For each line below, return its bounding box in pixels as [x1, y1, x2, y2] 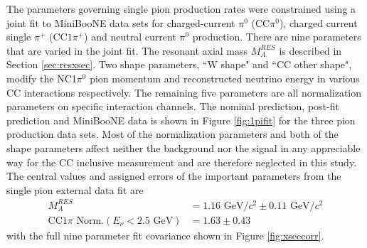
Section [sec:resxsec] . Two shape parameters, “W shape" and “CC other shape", [6, 57, 352, 72]
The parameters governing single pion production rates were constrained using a [6, 1, 356, 16]
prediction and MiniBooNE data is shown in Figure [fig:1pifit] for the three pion [6, 112, 356, 127]
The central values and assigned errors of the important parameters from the [6, 168, 341, 183]
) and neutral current [84, 29, 176, 44]
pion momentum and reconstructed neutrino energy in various [90, 70, 360, 85]
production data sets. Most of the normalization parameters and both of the [6, 126, 339, 141]
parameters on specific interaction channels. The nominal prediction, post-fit [6, 99, 339, 114]
